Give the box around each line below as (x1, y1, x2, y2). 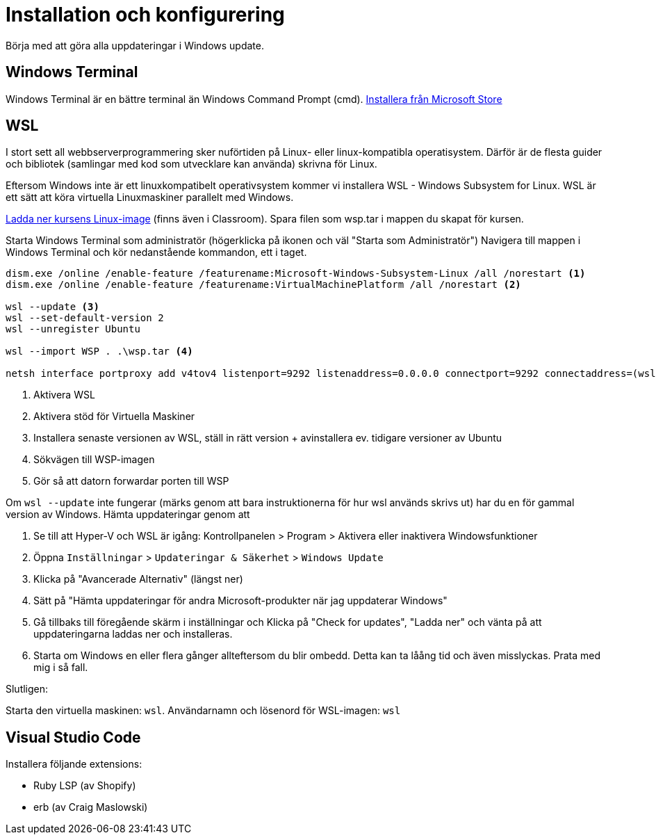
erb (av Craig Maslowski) (33, 801, 148, 814)
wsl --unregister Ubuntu (6, 323, 140, 335)
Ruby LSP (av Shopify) (33, 780, 136, 792)
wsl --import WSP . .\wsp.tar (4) (6, 346, 193, 357)
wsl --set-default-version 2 (6, 312, 164, 324)
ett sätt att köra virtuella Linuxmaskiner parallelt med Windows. (6, 191, 294, 204)
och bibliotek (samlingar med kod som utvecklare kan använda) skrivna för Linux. (6, 158, 377, 170)
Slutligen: (6, 683, 49, 695)
